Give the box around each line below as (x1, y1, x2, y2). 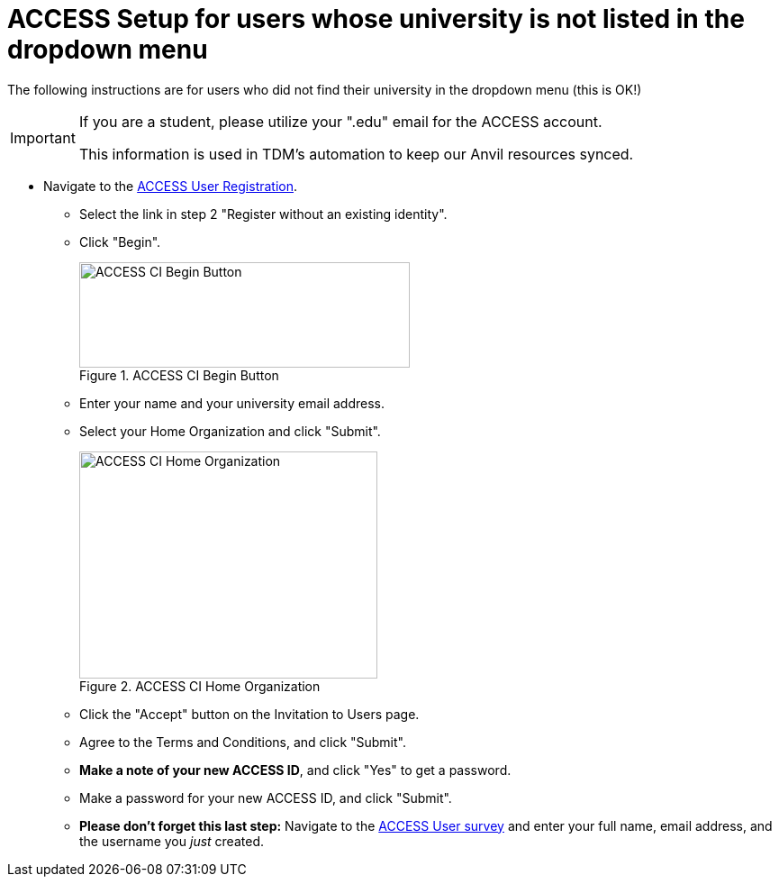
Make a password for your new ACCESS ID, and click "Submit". (79, 789, 452, 806)
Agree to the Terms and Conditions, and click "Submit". (79, 734, 406, 750)
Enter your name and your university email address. (79, 395, 385, 411)
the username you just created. (79, 833, 264, 849)
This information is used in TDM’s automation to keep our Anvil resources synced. (78, 144, 634, 163)
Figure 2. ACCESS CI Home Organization (79, 678, 321, 694)
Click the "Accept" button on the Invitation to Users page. (79, 706, 420, 722)
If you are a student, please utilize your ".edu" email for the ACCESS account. (78, 112, 602, 131)
